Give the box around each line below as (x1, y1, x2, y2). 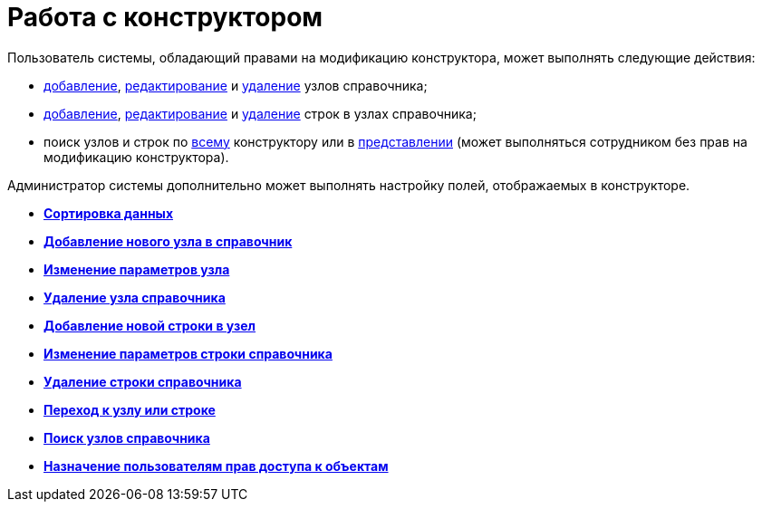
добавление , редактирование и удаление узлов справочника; (43, 77, 428, 93)
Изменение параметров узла (43, 261, 230, 277)
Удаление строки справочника (43, 373, 242, 389)
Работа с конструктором (7, 2, 323, 33)
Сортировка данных (43, 205, 174, 221)
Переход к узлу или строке (43, 401, 216, 418)
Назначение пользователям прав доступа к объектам (43, 457, 389, 474)
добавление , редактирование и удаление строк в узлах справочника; (43, 105, 477, 121)
